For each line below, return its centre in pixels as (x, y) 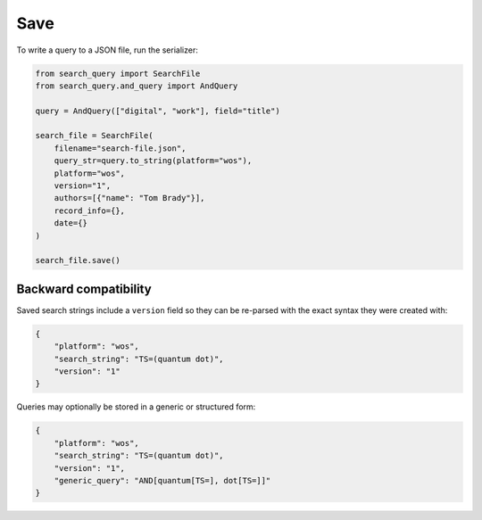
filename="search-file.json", (120, 148)
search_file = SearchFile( (94, 136)
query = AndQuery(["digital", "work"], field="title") (158, 111)
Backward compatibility (84, 289)
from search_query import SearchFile (118, 73)
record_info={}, (89, 210)
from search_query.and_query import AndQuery (137, 86)
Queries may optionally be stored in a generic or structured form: (136, 407)
